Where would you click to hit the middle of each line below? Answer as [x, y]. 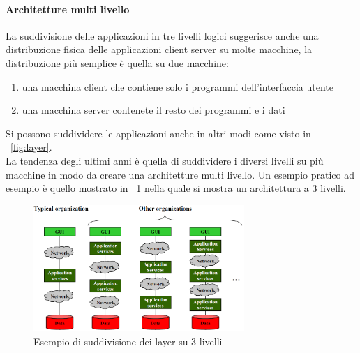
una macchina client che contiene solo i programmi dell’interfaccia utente [178, 86]
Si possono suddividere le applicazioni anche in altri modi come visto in [158, 133]
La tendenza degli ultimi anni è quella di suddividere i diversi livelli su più [165, 160]
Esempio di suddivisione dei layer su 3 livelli [128, 341]
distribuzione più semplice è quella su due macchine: [117, 62]
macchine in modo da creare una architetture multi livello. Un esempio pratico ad [180, 174]
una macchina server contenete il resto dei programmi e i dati [153, 110]
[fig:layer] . [31, 147]
